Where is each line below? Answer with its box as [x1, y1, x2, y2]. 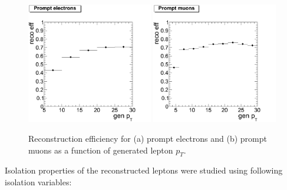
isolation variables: [5, 175, 72, 188]
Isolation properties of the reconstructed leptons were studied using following [5, 164, 283, 176]
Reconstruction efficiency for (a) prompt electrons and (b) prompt [28, 132, 267, 144]
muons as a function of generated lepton [28, 144, 173, 156]
